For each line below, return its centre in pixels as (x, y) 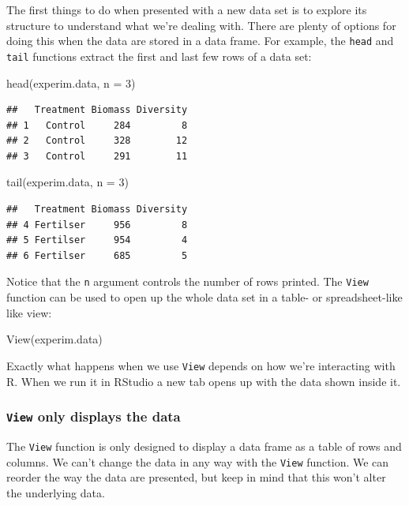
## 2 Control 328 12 (97, 141)
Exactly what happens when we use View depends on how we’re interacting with (201, 365)
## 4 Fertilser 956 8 (97, 225)
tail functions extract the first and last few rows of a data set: (159, 56)
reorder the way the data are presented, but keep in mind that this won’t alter (196, 477)
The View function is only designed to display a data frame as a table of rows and (204, 446)
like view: (29, 312)
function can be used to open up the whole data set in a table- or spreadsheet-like (204, 297)
